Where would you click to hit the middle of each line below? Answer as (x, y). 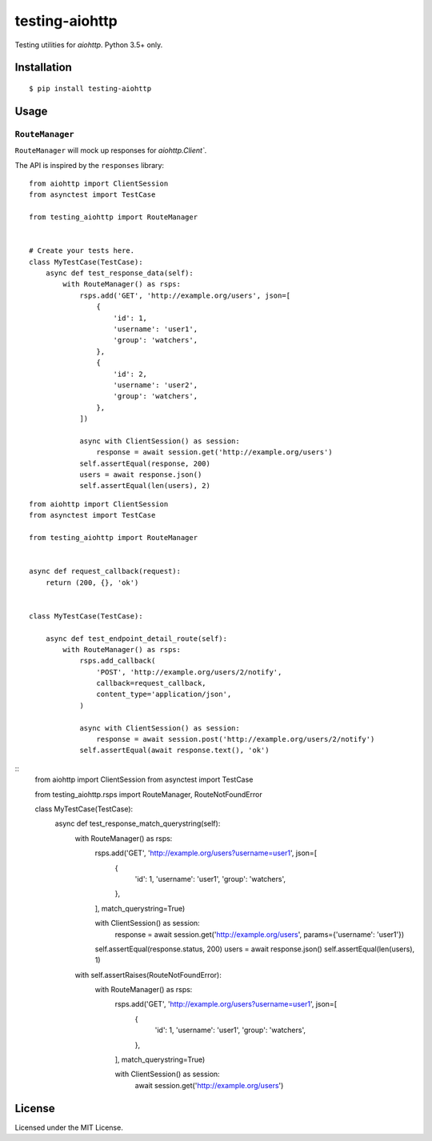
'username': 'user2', (156, 385)
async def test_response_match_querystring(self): (138, 823)
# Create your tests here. (82, 251)
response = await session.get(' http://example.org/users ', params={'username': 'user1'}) (260, 934)
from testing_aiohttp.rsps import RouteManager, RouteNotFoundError (149, 794)
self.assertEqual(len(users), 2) (145, 486)
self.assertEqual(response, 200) (145, 463)
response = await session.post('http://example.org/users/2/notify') (236, 739)
